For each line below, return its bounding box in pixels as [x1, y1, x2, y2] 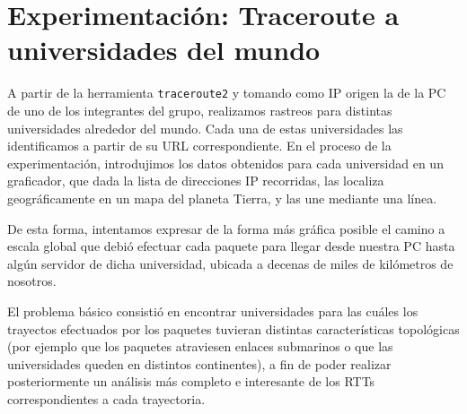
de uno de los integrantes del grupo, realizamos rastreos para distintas [7, 100, 392, 119]
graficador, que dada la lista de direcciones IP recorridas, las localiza [7, 171, 384, 190]
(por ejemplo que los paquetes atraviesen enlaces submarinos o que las [7, 337, 393, 356]
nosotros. [7, 272, 57, 290]
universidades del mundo [7, 31, 321, 68]
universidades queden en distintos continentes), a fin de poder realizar [7, 354, 392, 373]
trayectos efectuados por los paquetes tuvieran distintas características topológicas [7, 319, 460, 338]
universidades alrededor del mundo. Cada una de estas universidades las [7, 118, 403, 137]
